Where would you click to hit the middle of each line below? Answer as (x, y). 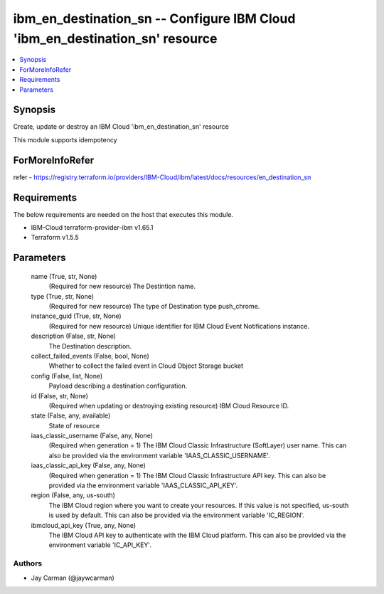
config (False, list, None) (67, 376)
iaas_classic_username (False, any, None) (92, 436)
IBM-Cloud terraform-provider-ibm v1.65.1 (92, 228)
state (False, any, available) (71, 415)
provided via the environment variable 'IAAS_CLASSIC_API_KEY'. (143, 486)
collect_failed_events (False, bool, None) (90, 356)
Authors (28, 563)
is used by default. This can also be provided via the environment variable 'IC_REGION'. (177, 515)
